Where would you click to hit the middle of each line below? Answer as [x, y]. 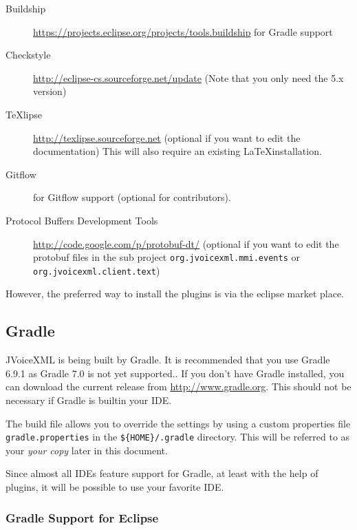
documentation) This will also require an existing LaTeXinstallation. [177, 151]
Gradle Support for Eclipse [82, 517]
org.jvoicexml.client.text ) [97, 270]
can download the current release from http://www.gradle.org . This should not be [178, 386]
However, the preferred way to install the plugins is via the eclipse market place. [175, 294]
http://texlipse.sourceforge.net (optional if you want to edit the [167, 137]
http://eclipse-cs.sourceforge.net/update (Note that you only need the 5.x [188, 77]
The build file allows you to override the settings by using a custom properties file [178, 423]
